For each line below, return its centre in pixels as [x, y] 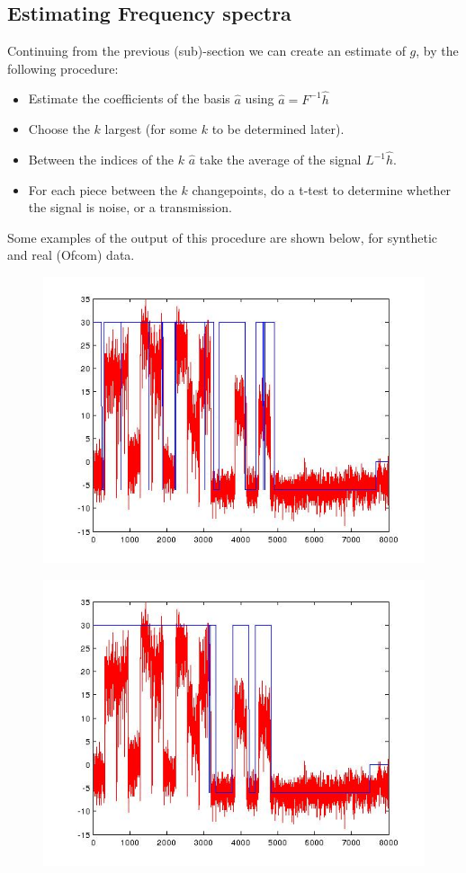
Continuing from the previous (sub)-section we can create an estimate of [206, 51]
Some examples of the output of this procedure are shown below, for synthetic [223, 237]
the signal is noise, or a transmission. [130, 207]
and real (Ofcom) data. [71, 255]
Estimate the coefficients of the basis [129, 98]
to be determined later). [278, 129]
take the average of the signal [280, 160]
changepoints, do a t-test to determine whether [322, 189]
